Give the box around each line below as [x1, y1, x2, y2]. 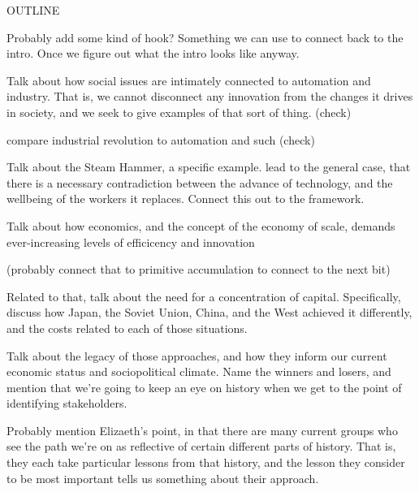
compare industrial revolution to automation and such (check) [6, 131, 315, 148]
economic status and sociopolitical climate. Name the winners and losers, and [6, 363, 391, 380]
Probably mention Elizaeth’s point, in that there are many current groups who [6, 421, 398, 438]
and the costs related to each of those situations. [6, 319, 248, 336]
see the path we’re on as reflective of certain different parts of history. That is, [6, 438, 396, 455]
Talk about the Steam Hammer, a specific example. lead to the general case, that [6, 158, 411, 175]
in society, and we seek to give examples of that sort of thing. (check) [6, 103, 352, 120]
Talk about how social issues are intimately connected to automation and [6, 71, 371, 88]
